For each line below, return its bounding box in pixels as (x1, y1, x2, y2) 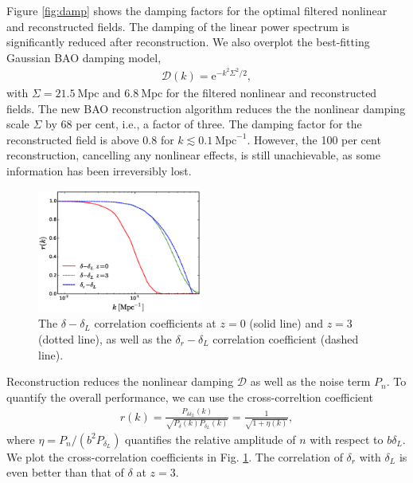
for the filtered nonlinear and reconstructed (166, 84, 377, 101)
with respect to (310, 430, 384, 447)
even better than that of (6, 464, 124, 481)
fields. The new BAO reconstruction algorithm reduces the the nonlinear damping (6, 100, 406, 116)
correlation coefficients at (94, 315, 216, 332)
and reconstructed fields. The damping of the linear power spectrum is (6, 18, 350, 34)
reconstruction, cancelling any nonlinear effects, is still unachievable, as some (6, 147, 380, 163)
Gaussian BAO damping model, (6, 49, 162, 65)
